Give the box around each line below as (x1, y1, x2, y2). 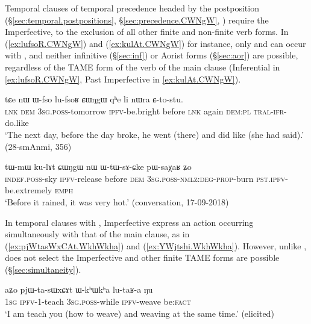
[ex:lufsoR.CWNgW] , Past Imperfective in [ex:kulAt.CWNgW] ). (5, 72, 241, 85)
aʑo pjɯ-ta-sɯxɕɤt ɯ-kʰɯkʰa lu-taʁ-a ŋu (5, 283, 153, 296)
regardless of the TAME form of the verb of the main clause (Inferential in (5, 60, 280, 73)
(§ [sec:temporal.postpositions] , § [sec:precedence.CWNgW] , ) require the (5, 13, 269, 26)
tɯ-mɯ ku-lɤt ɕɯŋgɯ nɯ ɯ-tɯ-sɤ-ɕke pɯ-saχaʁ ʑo (5, 160, 192, 173)
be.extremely (5, 184, 52, 196)
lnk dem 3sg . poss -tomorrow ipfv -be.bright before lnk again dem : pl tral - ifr (5, 104, 284, 117)
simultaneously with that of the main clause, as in (5, 228, 190, 240)
